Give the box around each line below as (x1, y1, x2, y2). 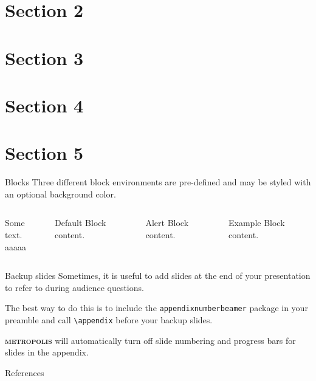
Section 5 (5, 140, 84, 165)
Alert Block (145, 216, 189, 229)
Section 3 (5, 45, 84, 70)
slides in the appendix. (5, 346, 89, 359)
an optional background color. (5, 187, 116, 200)
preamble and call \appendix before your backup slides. (5, 314, 213, 326)
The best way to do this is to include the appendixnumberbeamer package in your (5, 301, 308, 314)
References (5, 366, 44, 379)
